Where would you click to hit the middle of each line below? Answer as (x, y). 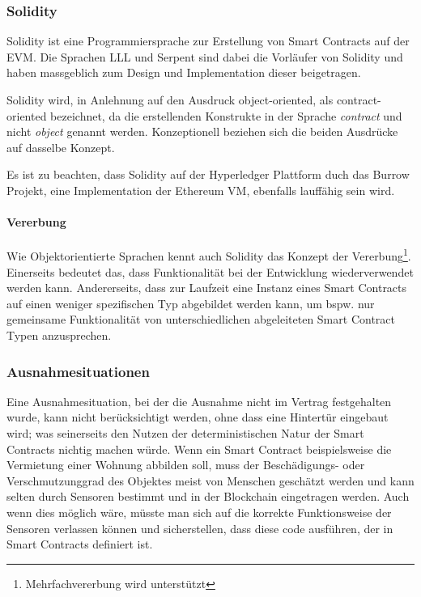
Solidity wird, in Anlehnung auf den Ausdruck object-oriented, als (170, 99)
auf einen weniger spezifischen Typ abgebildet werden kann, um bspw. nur (191, 303)
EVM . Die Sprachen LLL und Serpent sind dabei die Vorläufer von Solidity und (205, 56)
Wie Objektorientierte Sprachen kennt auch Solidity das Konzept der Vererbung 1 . (209, 255)
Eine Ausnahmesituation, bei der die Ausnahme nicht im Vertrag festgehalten (199, 401)
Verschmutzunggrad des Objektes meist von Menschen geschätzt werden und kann (210, 480)
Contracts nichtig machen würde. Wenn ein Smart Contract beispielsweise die (199, 449)
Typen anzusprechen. (59, 334)
